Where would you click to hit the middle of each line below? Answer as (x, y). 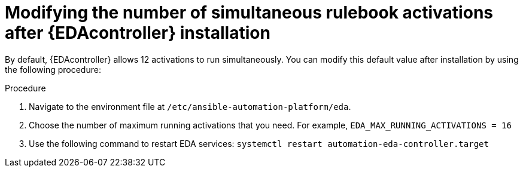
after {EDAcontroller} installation (138, 33)
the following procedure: (53, 69)
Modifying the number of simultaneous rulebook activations (249, 13)
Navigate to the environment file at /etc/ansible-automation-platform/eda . (190, 106)
